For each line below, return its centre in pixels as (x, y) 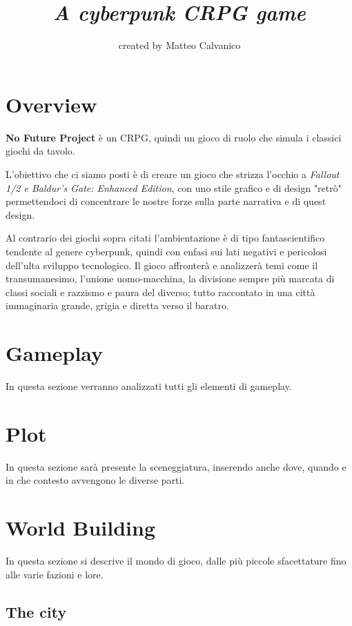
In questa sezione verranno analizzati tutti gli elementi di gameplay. (149, 386)
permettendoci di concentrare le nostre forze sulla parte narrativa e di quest (166, 201)
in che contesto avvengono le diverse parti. (95, 480)
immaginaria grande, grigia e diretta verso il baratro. (117, 305)
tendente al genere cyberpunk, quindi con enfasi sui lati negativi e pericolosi (166, 251)
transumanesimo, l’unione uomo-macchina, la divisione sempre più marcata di (170, 278)
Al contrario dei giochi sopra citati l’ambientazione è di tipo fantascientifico (165, 238)
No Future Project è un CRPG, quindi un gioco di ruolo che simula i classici (174, 137)
